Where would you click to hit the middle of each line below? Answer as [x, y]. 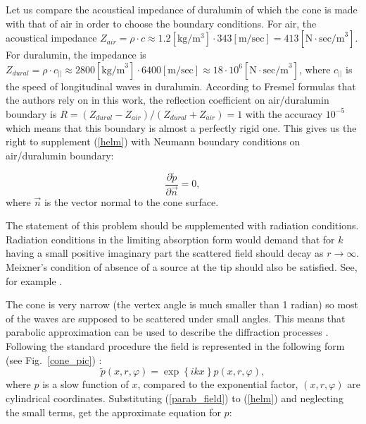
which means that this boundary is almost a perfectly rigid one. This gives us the [181, 127]
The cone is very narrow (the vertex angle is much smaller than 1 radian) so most [182, 304]
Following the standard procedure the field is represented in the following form [175, 346]
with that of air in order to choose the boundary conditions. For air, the [161, 23]
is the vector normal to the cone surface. [131, 201]
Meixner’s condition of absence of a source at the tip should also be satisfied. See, [182, 267]
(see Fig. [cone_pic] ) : [54, 359]
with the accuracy [284, 113]
